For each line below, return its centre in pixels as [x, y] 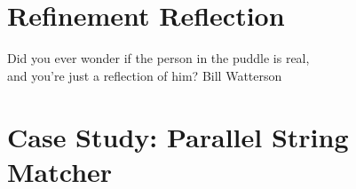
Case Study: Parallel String [178, 136]
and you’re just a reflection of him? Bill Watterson [145, 75]
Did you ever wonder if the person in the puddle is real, [158, 58]
